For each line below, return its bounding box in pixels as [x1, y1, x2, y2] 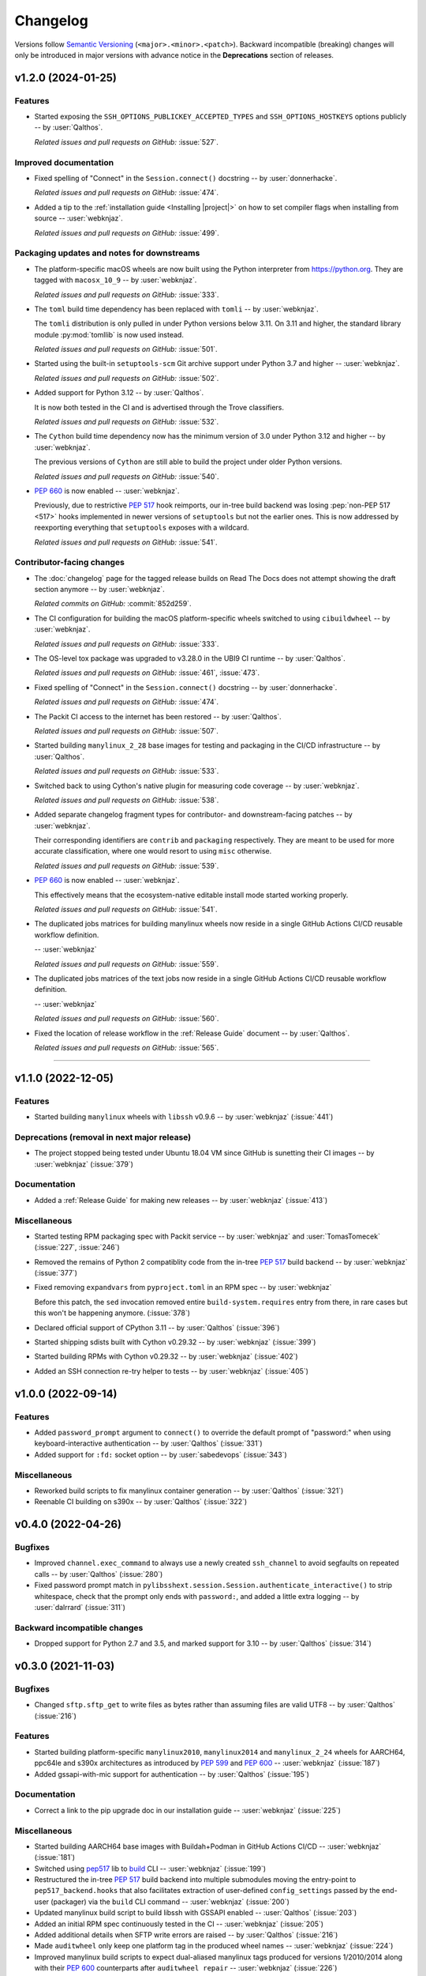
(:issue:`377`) [34, 1269, 78, 1278]
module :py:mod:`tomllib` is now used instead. [34, 330, 185, 339]
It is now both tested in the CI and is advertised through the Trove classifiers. [34, 402, 284, 412]
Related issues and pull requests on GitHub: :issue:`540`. [34, 471, 220, 481]
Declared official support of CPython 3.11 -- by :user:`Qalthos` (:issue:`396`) [34, 1322, 280, 1332]
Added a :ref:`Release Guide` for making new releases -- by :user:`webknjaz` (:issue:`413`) [34, 1195, 328, 1205]
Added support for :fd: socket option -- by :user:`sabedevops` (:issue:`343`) [34, 1450, 287, 1459]
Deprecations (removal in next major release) [14, 1131, 192, 1142]
